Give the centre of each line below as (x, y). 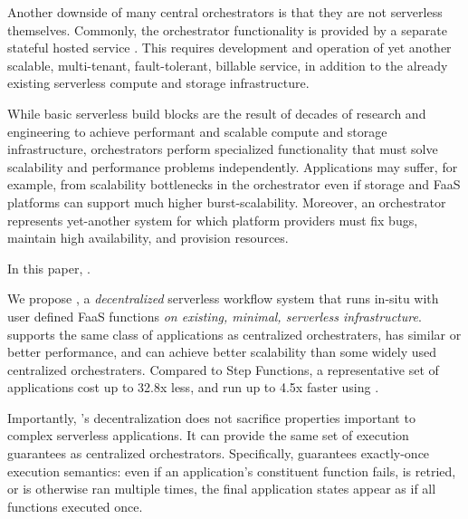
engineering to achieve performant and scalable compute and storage (197, 131)
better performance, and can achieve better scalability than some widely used (222, 352)
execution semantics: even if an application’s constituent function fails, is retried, (232, 471)
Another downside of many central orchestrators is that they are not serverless (225, 12)
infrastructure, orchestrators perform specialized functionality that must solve (223, 149)
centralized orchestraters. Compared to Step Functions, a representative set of (223, 369)
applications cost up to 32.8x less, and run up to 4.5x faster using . (193, 387)
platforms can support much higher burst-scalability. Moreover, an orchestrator (227, 202)
